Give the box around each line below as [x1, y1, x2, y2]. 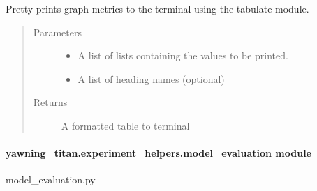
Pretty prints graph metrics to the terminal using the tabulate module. [6, 1, 309, 15]
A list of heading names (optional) [78, 71, 225, 86]
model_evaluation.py [6, 172, 96, 187]
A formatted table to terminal [61, 118, 190, 132]
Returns [33, 95, 68, 109]
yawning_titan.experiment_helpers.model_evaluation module [6, 146, 311, 160]
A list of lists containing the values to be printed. [78, 48, 288, 63]
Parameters [33, 24, 82, 39]
